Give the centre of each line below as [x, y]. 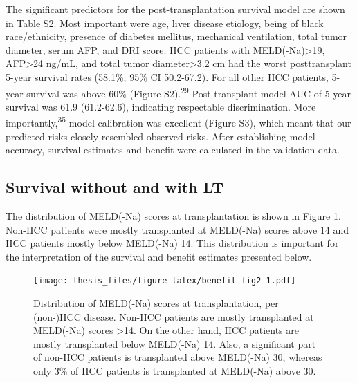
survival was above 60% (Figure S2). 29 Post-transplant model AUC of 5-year [189, 92]
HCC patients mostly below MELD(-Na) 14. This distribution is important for [172, 243]
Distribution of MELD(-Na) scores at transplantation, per [156, 303]
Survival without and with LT [115, 187]
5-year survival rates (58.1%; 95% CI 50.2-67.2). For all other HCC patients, [167, 76]
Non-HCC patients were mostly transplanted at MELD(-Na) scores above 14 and [177, 229]
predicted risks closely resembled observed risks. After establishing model [161, 136]
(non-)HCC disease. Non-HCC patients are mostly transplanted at [174, 316]
